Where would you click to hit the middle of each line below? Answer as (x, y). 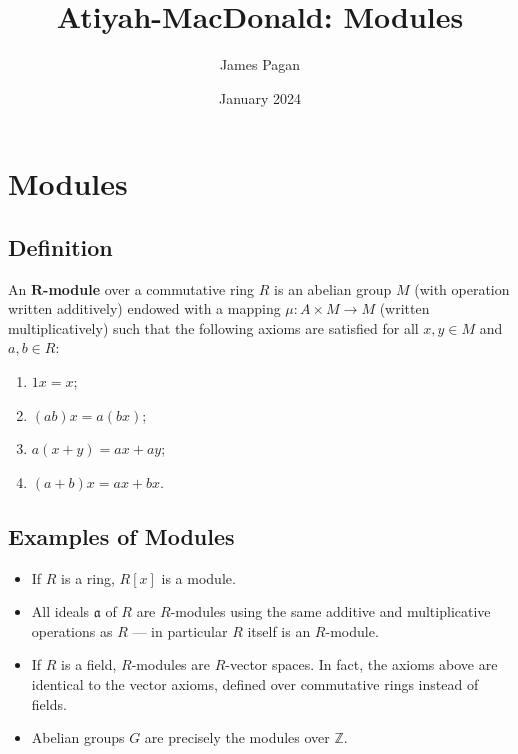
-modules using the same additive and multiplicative (330, 611)
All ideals (60, 611)
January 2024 (260, 97)
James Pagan (260, 64)
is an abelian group (333, 288)
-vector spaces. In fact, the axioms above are (361, 664)
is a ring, (88, 577)
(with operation (462, 288)
